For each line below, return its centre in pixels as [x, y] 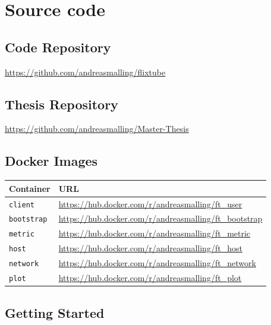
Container [30, 188]
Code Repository [58, 47]
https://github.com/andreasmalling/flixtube [85, 72]
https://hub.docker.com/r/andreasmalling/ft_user [150, 203]
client [22, 205]
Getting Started [55, 312]
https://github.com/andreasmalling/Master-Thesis [97, 129]
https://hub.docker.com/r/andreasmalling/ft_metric [155, 233]
